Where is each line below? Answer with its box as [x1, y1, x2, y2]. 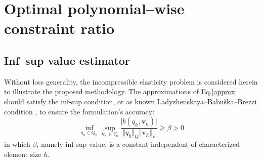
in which [4, 138, 30, 149]
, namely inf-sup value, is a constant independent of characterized [36, 138, 240, 149]
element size [4, 148, 41, 159]
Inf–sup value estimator [4, 52, 130, 68]
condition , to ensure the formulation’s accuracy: [4, 106, 155, 116]
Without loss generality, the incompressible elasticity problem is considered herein [4, 76, 258, 87]
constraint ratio [4, 18, 115, 38]
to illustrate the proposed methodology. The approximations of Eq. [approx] [4, 86, 237, 97]
